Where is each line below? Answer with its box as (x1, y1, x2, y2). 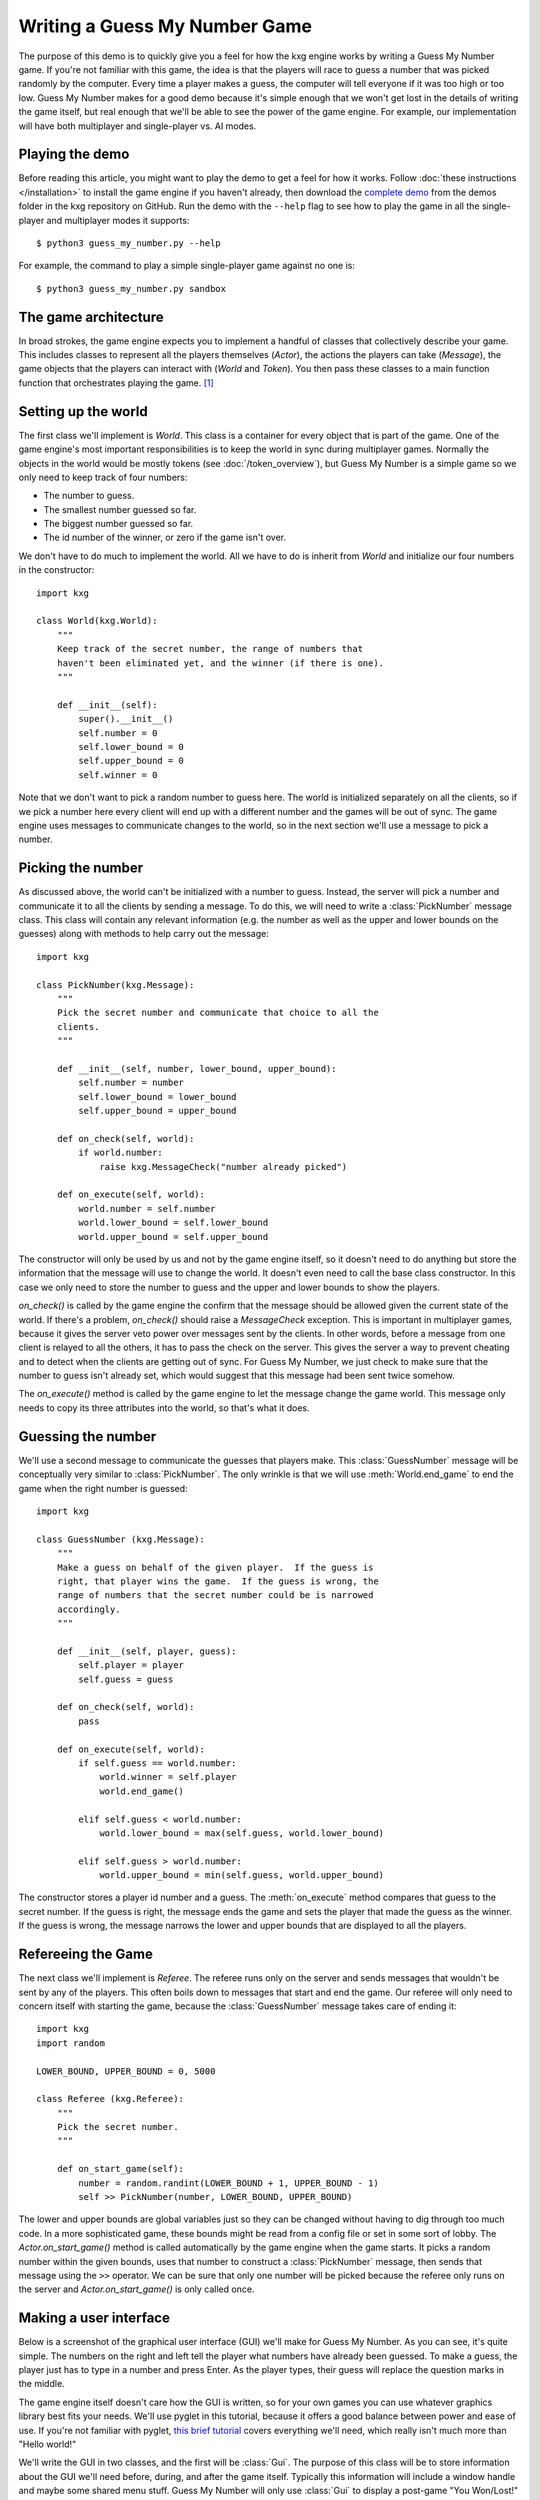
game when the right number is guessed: (18, 1482, 189, 1494)
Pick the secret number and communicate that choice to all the (56, 1007, 379, 1019)
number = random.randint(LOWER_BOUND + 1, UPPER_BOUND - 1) (78, 2177, 379, 2189)
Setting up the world (18, 403, 149, 420)
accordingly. (56, 1603, 121, 1615)
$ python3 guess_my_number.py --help (36, 237, 222, 249)
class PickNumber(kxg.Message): (36, 979, 195, 990)
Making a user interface (18, 2310, 170, 2327)
